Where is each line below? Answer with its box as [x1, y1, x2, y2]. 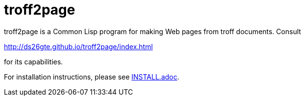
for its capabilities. [4, 57, 63, 66]
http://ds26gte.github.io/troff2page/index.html [4, 42, 153, 51]
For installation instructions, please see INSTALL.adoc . [4, 72, 179, 81]
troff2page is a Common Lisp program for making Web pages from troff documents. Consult [4, 27, 301, 36]
